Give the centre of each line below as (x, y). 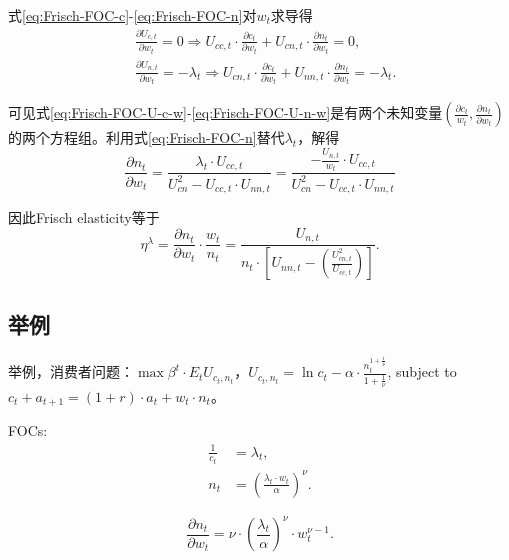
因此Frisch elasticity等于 (84, 217)
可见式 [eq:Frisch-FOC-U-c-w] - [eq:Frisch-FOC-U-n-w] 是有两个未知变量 (225, 112)
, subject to (422, 371)
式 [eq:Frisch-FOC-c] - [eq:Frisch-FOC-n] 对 (132, 15)
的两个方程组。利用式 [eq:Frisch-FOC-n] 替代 (146, 137)
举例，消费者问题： (71, 371)
